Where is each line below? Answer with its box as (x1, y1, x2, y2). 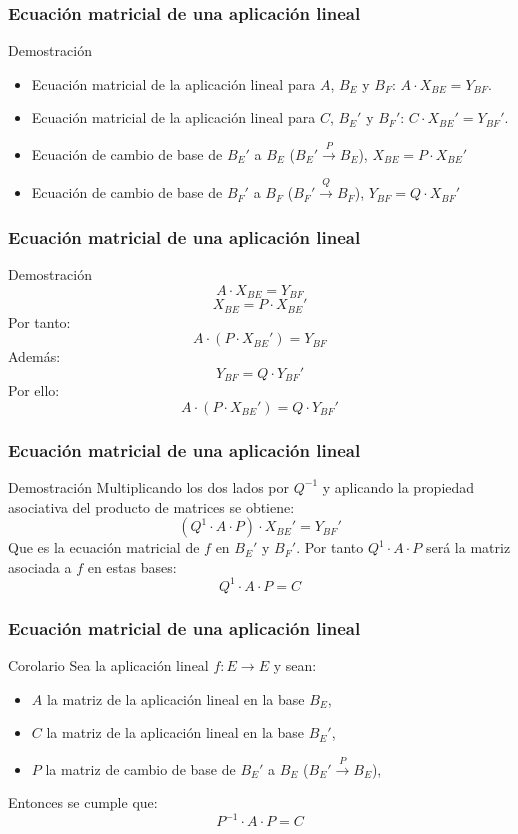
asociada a (8, 556, 72, 577)
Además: (8, 346, 61, 367)
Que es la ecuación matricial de (8, 537, 200, 558)
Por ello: (8, 380, 60, 401)
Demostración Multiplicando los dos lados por (8, 476, 289, 497)
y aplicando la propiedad (322, 476, 475, 497)
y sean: (273, 655, 317, 676)
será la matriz (425, 537, 511, 558)
